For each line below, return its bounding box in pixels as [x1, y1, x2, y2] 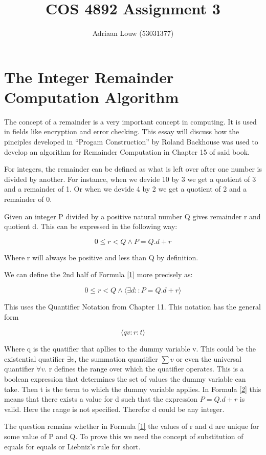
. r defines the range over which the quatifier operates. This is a [45, 363, 244, 374]
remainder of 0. [4, 194, 52, 204]
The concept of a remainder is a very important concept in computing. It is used [4, 116, 257, 127]
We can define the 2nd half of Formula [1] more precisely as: [4, 269, 193, 280]
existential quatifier [4, 353, 64, 364]
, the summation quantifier [74, 353, 158, 364]
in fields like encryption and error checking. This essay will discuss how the [4, 126, 239, 137]
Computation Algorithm [4, 86, 179, 107]
